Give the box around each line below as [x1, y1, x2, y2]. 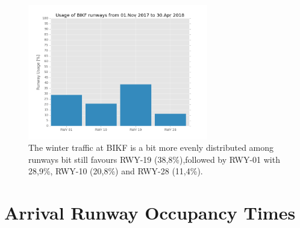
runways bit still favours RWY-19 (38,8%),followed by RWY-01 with [28, 153, 280, 165]
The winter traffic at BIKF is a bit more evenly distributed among [28, 141, 274, 154]
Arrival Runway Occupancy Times [4, 200, 296, 225]
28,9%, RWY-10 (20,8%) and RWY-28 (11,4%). [28, 165, 203, 177]
